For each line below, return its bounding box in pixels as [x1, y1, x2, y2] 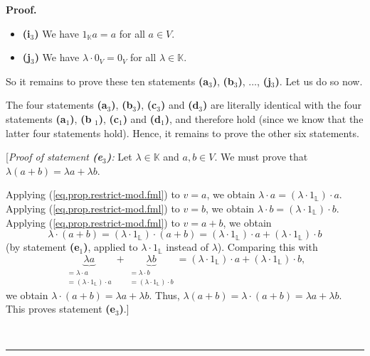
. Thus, [149, 287, 180, 302]
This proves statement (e [6, 301, 115, 316]
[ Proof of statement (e [6, 149, 103, 164]
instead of [166, 239, 208, 254]
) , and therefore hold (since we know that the [164, 111, 364, 126]
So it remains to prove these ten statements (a [6, 73, 209, 88]
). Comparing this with [217, 239, 318, 254]
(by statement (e [6, 239, 80, 254]
